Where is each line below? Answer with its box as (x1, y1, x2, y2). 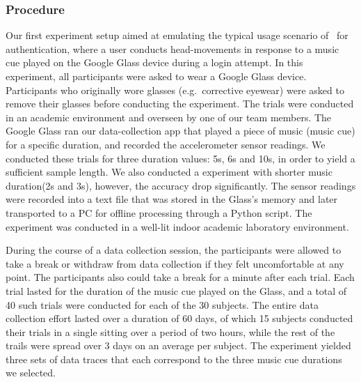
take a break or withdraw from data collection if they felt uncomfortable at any (6, 256, 344, 270)
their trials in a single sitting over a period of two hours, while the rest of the (6, 324, 335, 339)
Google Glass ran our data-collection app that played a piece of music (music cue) (6, 123, 355, 138)
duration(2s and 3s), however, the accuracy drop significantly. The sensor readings (6, 178, 356, 192)
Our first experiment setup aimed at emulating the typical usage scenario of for (6, 28, 348, 43)
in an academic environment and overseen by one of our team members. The (6, 109, 332, 124)
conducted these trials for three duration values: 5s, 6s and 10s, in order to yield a (6, 151, 355, 165)
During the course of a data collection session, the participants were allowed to (6, 243, 342, 257)
